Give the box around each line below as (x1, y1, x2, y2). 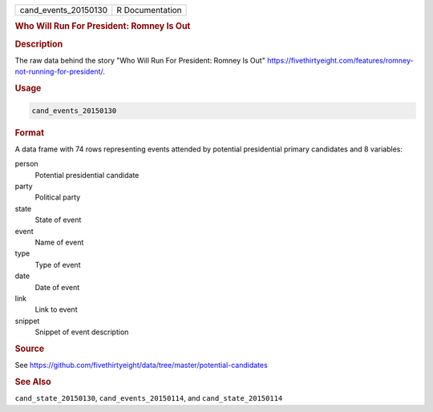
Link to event (34, 305, 78, 314)
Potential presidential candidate (34, 170, 140, 180)
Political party (34, 192, 81, 202)
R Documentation (116, 5, 182, 15)
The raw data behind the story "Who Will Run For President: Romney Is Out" (14, 55, 266, 65)
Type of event (34, 260, 81, 269)
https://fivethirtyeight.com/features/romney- (267, 55, 414, 65)
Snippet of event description (34, 327, 129, 337)
